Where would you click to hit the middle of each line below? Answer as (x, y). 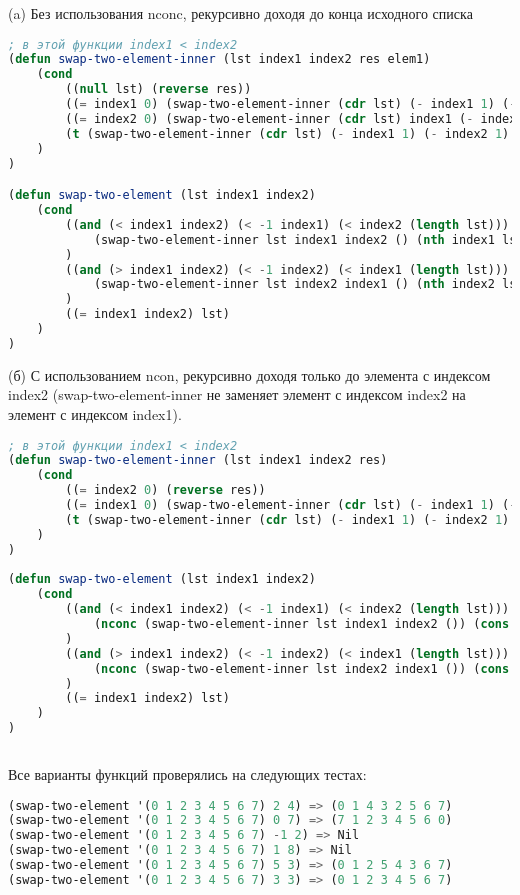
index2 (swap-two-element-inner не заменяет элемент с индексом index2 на (237, 394)
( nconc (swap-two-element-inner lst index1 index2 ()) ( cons (301, 624)
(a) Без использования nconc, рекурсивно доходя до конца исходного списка (240, 13)
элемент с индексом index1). (95, 413)
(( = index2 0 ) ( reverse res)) (165, 490)
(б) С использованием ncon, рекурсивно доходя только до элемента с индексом (249, 374)
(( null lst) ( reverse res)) (158, 89)
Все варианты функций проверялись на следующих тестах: (187, 773)
